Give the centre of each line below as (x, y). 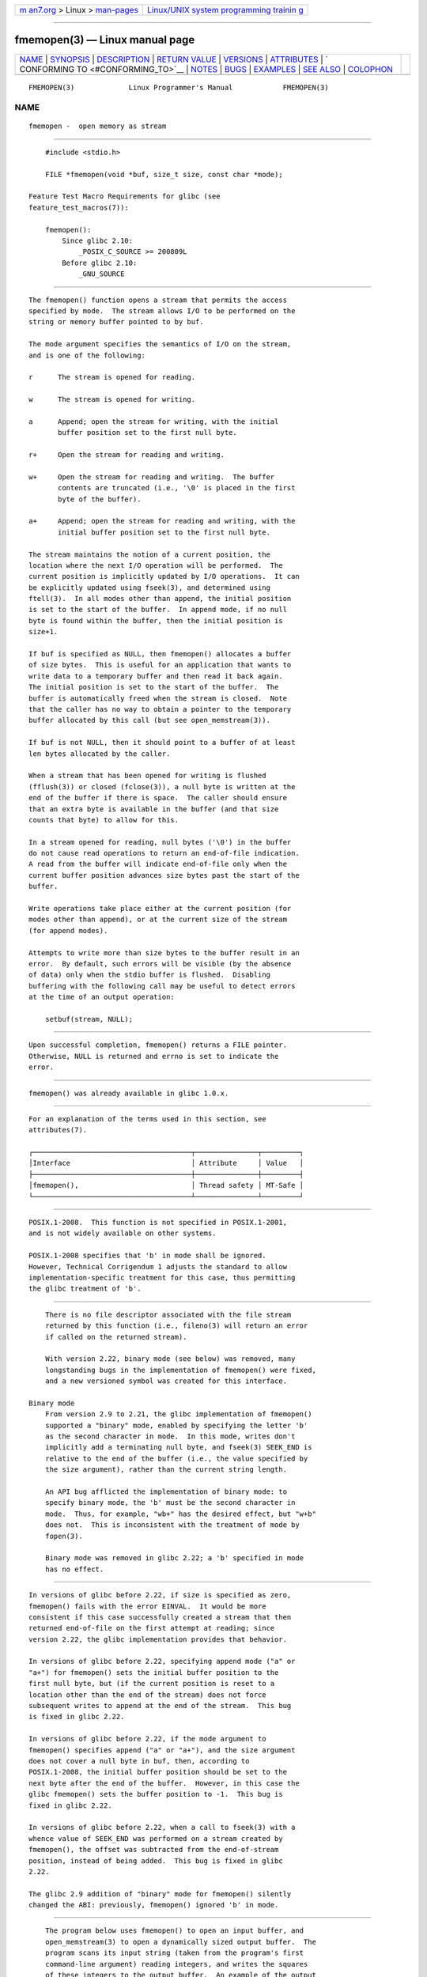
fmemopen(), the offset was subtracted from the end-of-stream (154, 1850)
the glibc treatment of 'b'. (85, 1289)
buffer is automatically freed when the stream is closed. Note (158, 698)
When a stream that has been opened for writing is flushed (147, 776)
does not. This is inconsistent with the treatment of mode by (172, 1525)
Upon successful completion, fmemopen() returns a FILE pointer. (158, 1045)
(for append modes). (68, 930)
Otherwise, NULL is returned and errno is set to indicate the (154, 1056)
